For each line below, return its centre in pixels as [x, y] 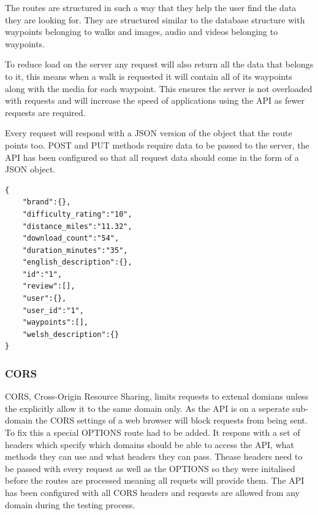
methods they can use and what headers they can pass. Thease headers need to [154, 456]
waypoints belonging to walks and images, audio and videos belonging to [142, 32]
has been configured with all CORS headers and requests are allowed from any [152, 492]
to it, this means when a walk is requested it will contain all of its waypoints [149, 76]
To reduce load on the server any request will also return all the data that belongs [159, 64]
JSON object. [30, 169]
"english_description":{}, [77, 262]
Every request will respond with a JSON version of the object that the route [149, 133]
